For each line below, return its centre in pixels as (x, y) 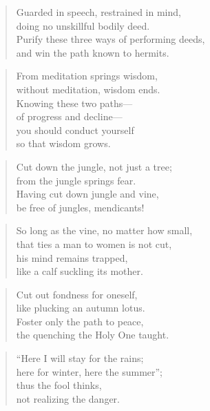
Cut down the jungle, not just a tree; (94, 166)
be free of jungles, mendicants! (80, 207)
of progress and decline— (69, 116)
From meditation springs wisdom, (87, 76)
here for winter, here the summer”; (89, 371)
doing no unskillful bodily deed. (83, 25)
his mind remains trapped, (72, 257)
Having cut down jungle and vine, (87, 194)
